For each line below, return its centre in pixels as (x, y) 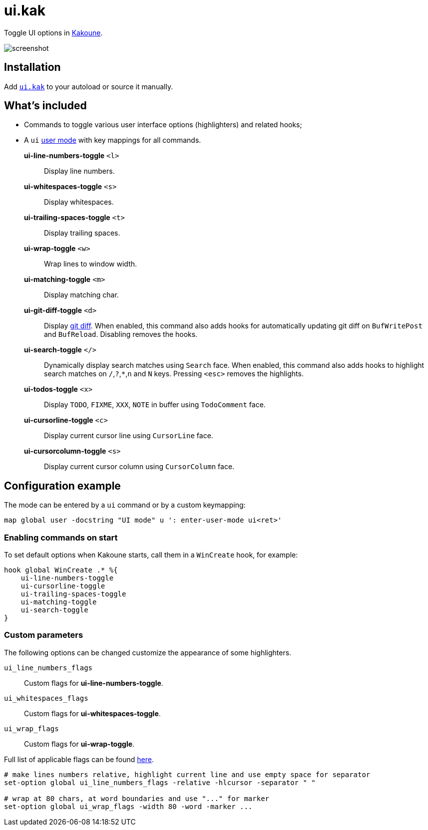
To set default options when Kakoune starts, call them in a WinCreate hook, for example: (151, 555)
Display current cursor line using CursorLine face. (129, 436)
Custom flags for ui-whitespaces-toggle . (92, 713)
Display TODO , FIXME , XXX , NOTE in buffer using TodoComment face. (155, 405)
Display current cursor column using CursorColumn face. (139, 467)
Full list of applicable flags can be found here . (79, 759)
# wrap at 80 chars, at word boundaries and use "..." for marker (137, 798)
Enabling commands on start (61, 537)
